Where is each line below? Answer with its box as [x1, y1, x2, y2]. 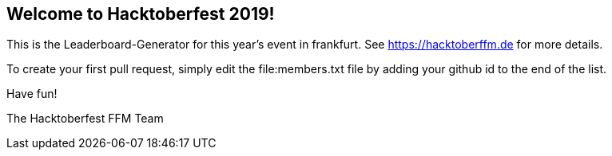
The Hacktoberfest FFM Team [6, 111, 164, 126]
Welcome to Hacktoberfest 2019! [6, 4, 275, 24]
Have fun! [6, 87, 58, 101]
